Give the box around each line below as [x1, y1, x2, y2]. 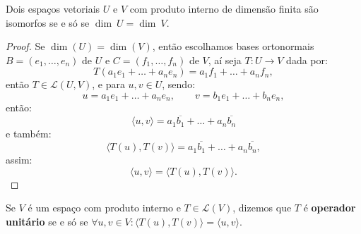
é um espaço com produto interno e [28, 200, 181, 215]
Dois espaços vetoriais [6, 1, 100, 16]
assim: [6, 152, 32, 167]
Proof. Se [6, 39, 45, 54]
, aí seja [208, 52, 242, 67]
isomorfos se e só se [6, 15, 90, 30]
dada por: [286, 52, 328, 67]
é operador [303, 200, 356, 215]
